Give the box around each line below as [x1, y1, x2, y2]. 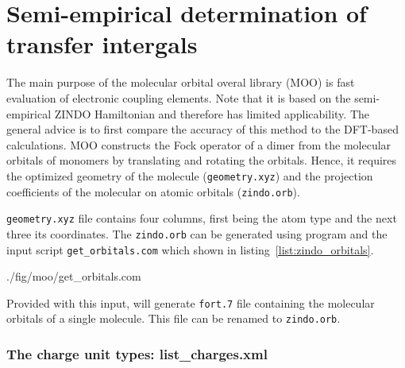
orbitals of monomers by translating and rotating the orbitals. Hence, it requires [6, 152, 397, 169]
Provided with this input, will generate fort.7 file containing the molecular [6, 294, 375, 311]
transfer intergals [6, 28, 198, 60]
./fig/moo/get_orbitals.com [6, 268, 141, 285]
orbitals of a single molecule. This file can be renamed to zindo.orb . [6, 310, 341, 327]
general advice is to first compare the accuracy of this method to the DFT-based [6, 121, 399, 138]
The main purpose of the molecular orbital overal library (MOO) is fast [6, 74, 355, 91]
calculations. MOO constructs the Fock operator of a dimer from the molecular [6, 136, 391, 153]
